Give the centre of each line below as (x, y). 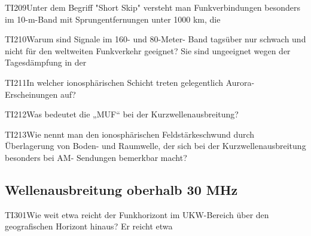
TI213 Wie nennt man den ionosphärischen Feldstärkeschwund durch (130, 134)
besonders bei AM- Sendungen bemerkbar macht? (96, 157)
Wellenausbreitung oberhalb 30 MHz (121, 189)
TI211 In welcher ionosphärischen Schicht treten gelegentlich (114, 82)
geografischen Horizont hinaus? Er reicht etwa (89, 226)
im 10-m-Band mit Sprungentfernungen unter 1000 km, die (113, 19)
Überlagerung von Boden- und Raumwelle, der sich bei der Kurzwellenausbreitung (155, 146)
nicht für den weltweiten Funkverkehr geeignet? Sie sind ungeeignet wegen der (148, 50)
